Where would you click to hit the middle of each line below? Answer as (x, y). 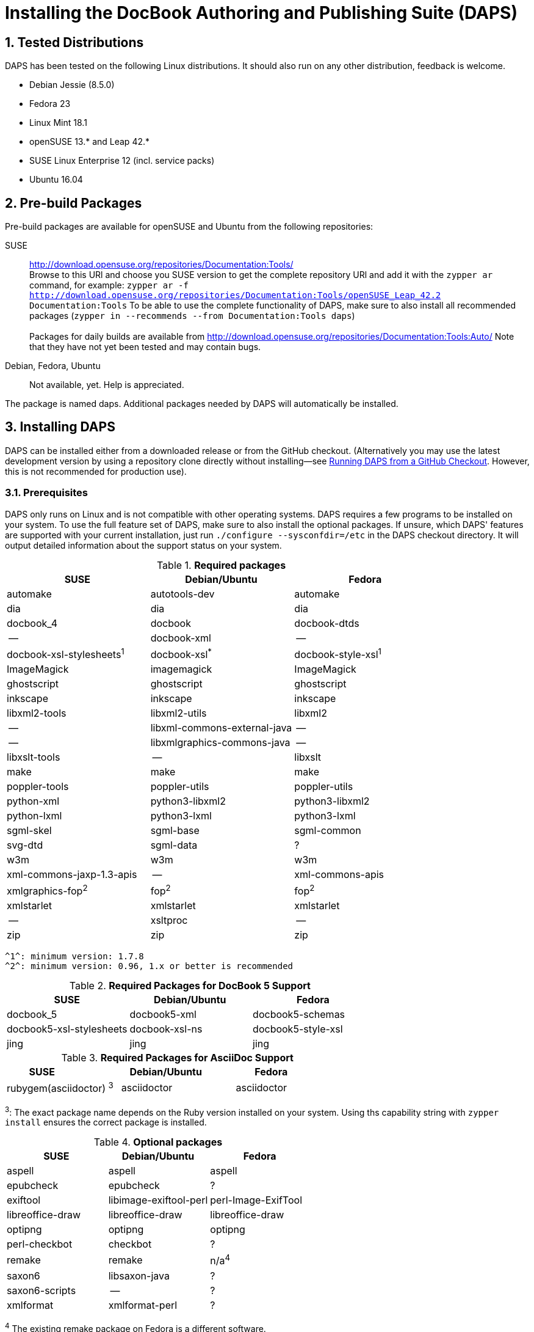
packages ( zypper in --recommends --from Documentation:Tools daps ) (192, 316)
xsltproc (169, 920)
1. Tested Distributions (74, 42)
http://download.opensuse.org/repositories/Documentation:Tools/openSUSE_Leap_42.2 (235, 295)
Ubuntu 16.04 (56, 180)
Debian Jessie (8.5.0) (72, 85)
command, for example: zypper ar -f (109, 285)
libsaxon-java (139, 1275)
